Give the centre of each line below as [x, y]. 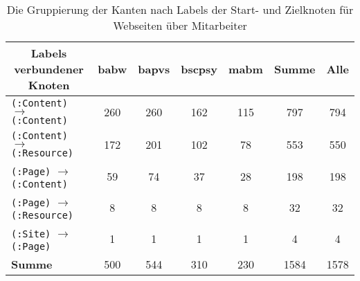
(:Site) [31, 234]
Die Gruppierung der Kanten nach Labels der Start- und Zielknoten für [180, 9]
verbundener [49, 69]
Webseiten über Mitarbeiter [180, 25]
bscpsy [199, 69]
